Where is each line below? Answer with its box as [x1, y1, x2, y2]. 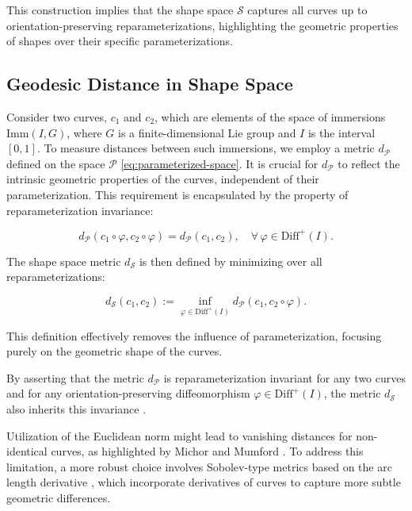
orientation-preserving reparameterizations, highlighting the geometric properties [6, 17, 399, 33]
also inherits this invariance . [6, 401, 147, 417]
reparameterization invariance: [6, 202, 154, 218]
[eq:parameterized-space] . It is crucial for [120, 155, 319, 171]
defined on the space [6, 155, 105, 171]
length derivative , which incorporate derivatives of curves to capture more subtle [6, 474, 401, 490]
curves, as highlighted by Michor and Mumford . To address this [51, 443, 364, 459]
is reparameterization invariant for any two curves [163, 369, 406, 386]
